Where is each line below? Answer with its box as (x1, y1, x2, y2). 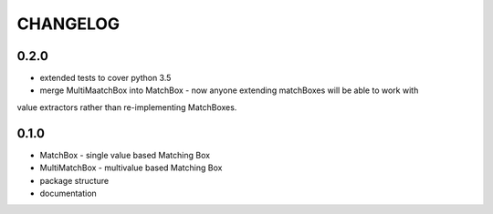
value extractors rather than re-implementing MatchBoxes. (16, 101, 237, 113)
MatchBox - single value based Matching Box (39, 149, 210, 160)
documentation (39, 188, 98, 199)
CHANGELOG (16, 14, 121, 34)
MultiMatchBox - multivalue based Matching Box (39, 162, 223, 173)
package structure (39, 175, 110, 186)
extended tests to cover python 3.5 (39, 73, 172, 84)
